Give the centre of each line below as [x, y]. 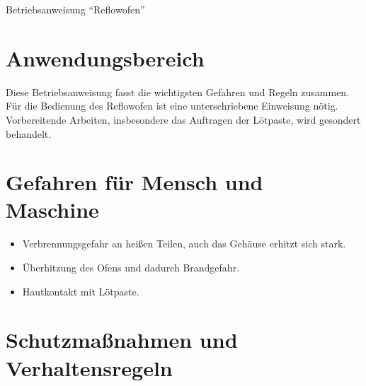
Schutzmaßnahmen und [122, 340]
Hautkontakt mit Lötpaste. [81, 291]
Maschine [52, 210]
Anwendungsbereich [105, 58]
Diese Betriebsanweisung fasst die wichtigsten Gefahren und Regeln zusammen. [178, 92]
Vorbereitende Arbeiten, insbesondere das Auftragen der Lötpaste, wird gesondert [183, 119]
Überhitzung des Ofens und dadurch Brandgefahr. [131, 267]
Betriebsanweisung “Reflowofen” [75, 9]
